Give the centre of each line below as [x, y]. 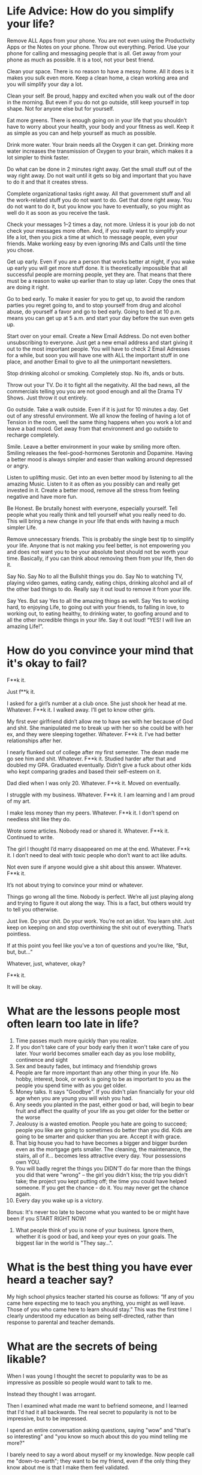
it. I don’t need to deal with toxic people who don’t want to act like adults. [97, 855]
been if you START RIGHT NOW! [46, 1218]
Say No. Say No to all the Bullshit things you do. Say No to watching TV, [95, 576]
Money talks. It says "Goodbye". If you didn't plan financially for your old [105, 1092]
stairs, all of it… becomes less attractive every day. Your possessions [101, 1156]
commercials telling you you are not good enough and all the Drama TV [95, 391]
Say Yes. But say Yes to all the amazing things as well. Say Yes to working [98, 600]
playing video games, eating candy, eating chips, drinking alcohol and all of [100, 582]
